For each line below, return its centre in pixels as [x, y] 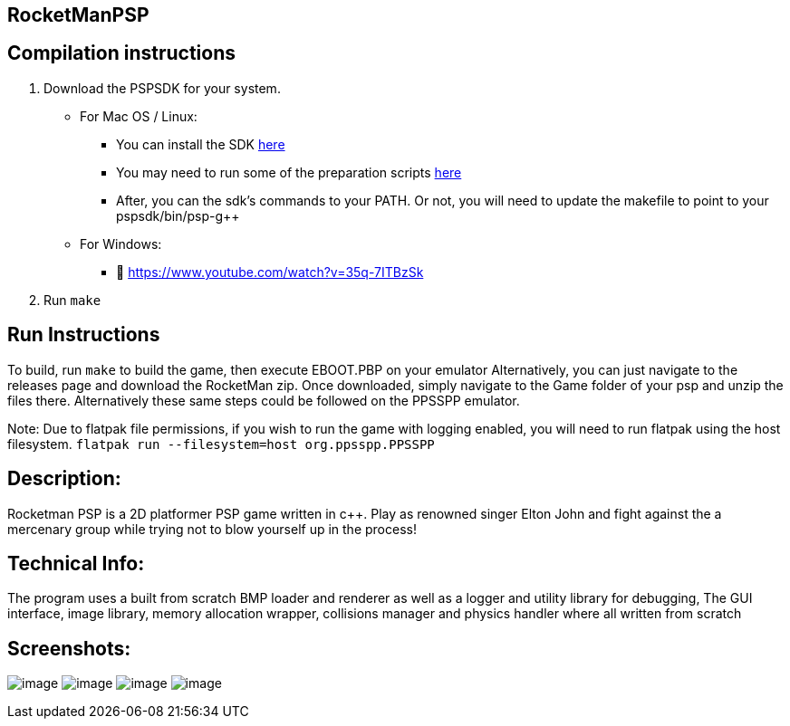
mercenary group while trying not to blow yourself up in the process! [212, 529]
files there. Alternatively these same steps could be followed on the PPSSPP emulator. [264, 400]
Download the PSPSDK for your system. [162, 88]
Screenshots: [69, 648]
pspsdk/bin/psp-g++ [178, 215]
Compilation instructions [121, 53]
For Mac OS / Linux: [139, 116]
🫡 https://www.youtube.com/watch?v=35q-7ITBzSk [270, 272]
